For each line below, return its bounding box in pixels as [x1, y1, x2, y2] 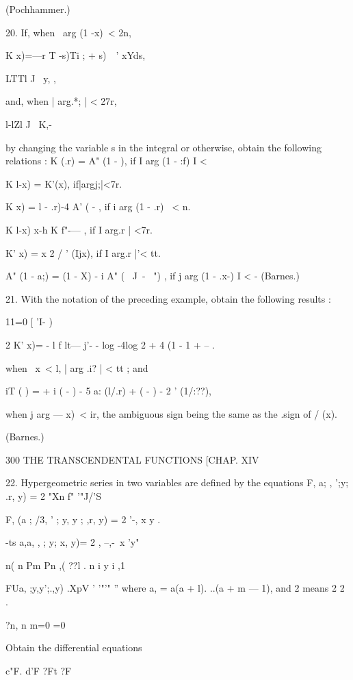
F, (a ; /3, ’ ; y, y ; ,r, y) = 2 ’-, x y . [5, 512, 161, 526]
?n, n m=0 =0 [5, 617, 66, 631]
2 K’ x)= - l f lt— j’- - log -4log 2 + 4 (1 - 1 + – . [5, 337, 215, 351]
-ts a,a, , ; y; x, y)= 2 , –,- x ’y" [5, 535, 140, 549]
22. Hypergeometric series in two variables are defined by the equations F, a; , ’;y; [5, 475, 349, 490]
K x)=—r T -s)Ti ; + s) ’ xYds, [5, 48, 146, 62]
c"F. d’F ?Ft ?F [5, 663, 72, 677]
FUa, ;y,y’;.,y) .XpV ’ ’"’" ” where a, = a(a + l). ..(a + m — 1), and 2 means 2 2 [5, 581, 345, 595]
